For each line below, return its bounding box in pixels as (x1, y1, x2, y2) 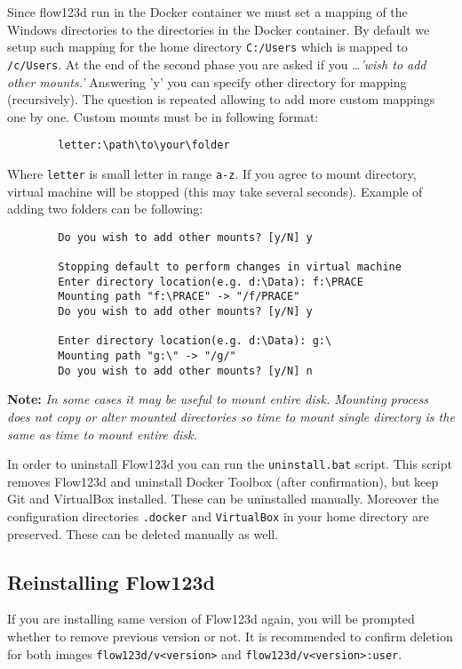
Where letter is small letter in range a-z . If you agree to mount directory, (7, 164, 417, 182)
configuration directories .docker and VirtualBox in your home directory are (7, 506, 429, 525)
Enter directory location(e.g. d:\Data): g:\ (58, 334, 332, 348)
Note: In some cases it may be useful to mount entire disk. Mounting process (7, 390, 429, 408)
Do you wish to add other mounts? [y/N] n (58, 364, 313, 377)
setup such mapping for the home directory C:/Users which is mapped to (7, 37, 408, 56)
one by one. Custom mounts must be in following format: (7, 107, 319, 125)
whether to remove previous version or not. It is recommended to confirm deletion (7, 627, 453, 646)
